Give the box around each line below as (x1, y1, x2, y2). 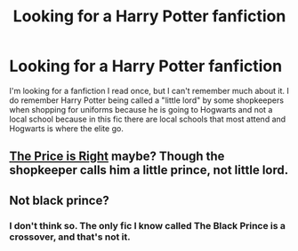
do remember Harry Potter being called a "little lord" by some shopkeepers (9, 95, 285, 106)
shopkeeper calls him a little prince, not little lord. (9, 162, 289, 178)
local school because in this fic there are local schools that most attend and (9, 114, 286, 124)
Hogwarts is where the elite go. (9, 122, 125, 134)
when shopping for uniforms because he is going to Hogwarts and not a (9, 104, 273, 114)
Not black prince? (9, 192, 109, 208)
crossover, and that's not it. (9, 231, 131, 243)
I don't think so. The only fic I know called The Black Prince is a (9, 219, 286, 231)
